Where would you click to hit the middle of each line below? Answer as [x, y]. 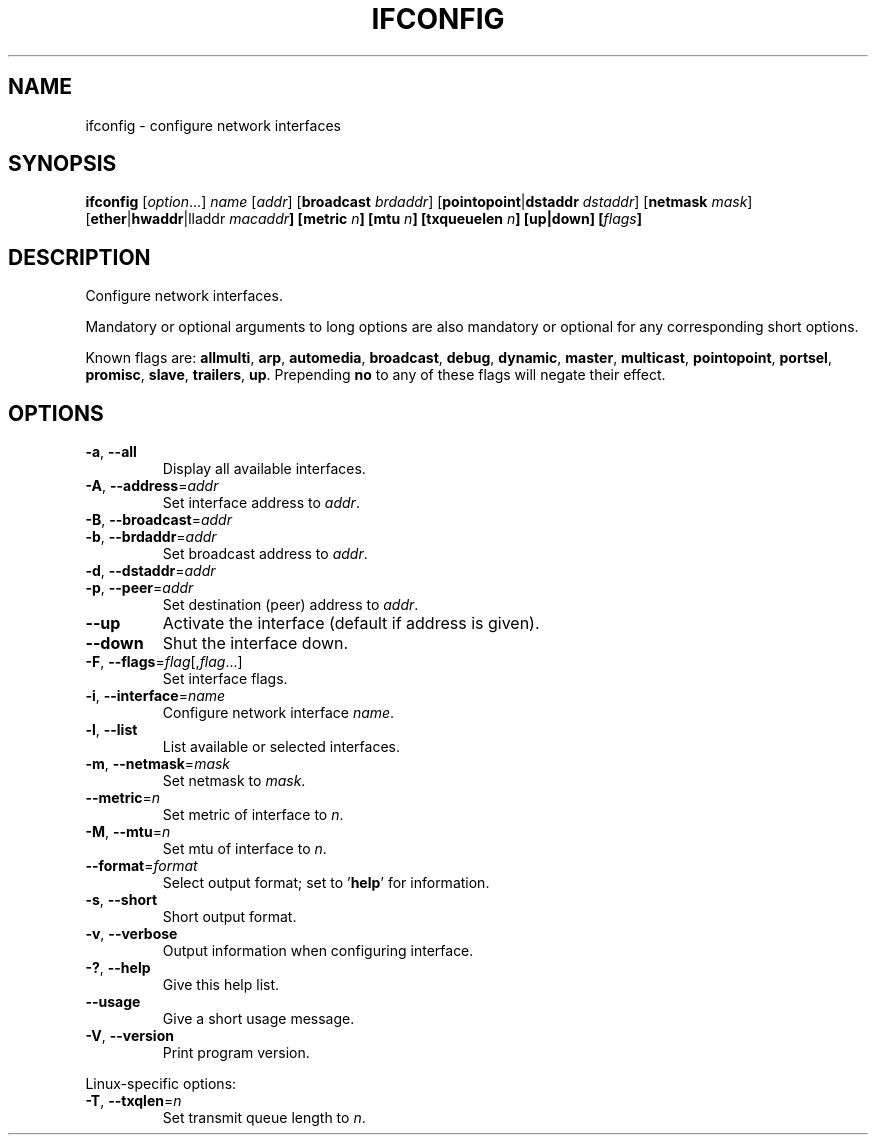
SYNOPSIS [62, 164]
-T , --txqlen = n [133, 1101]
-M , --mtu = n [128, 832]
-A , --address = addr [152, 486]
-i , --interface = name [155, 696]
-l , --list [111, 730]
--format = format [141, 866]
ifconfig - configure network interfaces [213, 125]
